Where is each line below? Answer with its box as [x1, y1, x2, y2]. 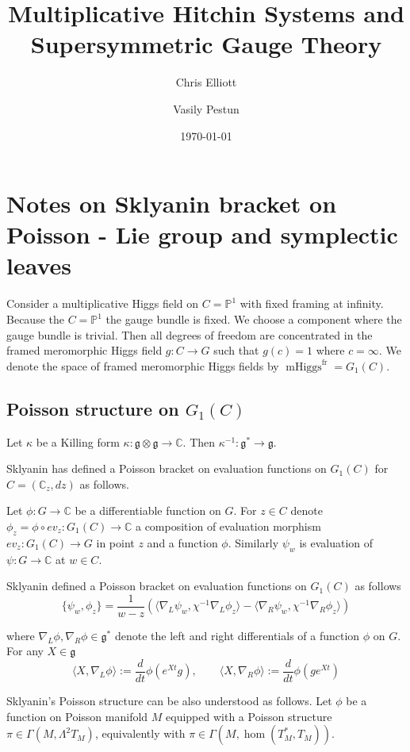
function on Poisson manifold [6, 708, 148, 724]
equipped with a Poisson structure [166, 708, 332, 724]
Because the [6, 311, 64, 327]
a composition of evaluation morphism [135, 517, 321, 534]
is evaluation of [299, 534, 374, 551]
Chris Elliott [175, 74, 237, 90]
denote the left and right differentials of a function [114, 627, 360, 643]
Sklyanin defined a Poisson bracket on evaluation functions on [6, 577, 307, 594]
